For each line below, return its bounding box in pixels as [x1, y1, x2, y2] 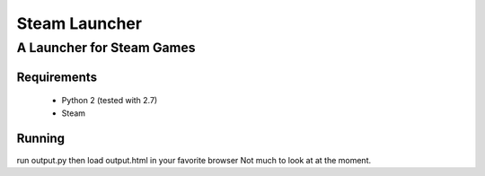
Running [16, 131, 66, 146]
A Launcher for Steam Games [16, 40, 197, 56]
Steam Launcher [16, 13, 143, 33]
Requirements [16, 69, 98, 84]
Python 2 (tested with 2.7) [61, 95, 158, 106]
